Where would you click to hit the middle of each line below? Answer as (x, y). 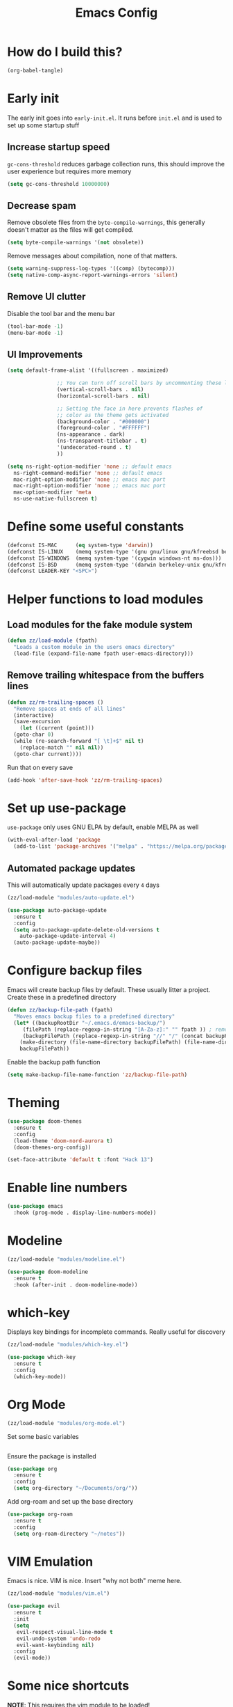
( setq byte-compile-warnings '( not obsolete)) (76, 243)
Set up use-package (67, 808)
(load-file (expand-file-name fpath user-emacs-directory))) (104, 654)
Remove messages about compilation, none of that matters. (93, 256)
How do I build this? (65, 52)
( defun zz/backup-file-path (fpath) (60, 1010)
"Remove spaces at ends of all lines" (70, 709)
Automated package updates (71, 868)
